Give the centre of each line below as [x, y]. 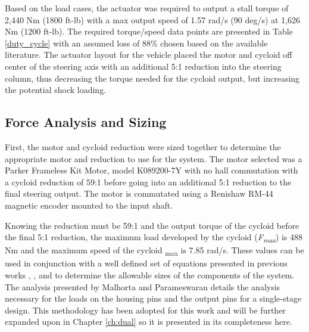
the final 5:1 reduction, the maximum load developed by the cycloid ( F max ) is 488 [154, 238]
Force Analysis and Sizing [86, 122]
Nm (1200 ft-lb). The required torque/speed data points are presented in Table [149, 31]
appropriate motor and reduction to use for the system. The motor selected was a [154, 158]
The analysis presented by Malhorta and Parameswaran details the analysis [143, 286]
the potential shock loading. [56, 90]
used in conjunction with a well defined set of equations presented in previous [146, 263]
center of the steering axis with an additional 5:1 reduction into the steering [143, 66]
